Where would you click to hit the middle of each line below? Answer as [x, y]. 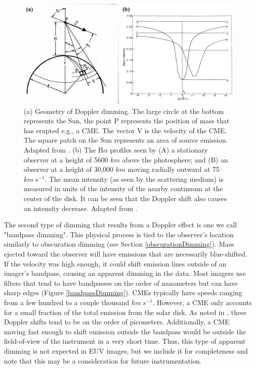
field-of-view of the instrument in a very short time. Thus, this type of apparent [125, 341]
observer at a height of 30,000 [69, 169]
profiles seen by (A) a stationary [159, 150]
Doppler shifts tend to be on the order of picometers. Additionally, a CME [117, 322]
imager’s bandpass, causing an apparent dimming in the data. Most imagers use [125, 273]
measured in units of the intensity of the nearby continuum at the [123, 188]
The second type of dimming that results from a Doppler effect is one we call [121, 225]
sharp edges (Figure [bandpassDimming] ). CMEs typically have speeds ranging [123, 292]
